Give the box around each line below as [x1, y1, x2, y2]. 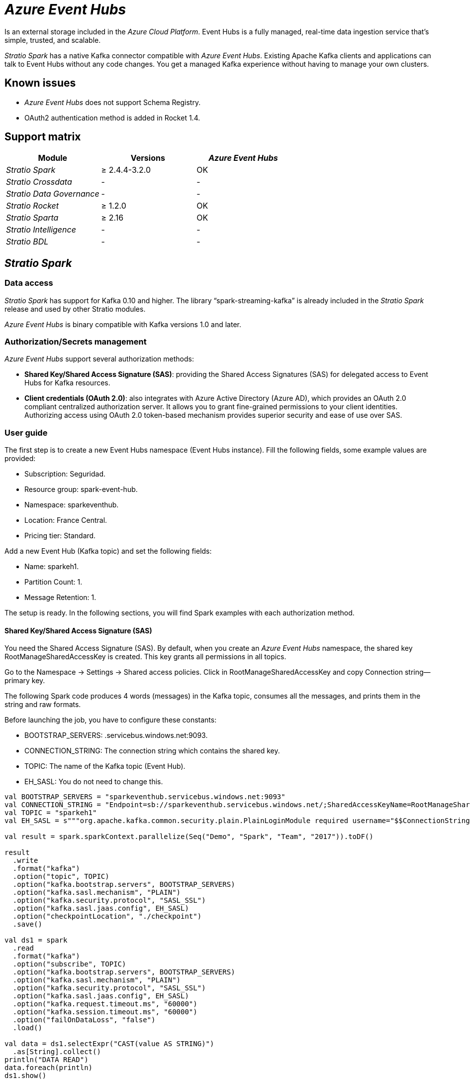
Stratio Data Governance [6, 189, 99, 199]
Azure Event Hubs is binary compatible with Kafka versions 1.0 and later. [4, 320, 242, 329]
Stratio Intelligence [6, 225, 76, 235]
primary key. [4, 676, 45, 685]
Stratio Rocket [6, 201, 59, 211]
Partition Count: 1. [24, 578, 83, 587]
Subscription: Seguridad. [24, 470, 106, 479]
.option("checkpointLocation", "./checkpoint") [12, 912, 202, 921]
